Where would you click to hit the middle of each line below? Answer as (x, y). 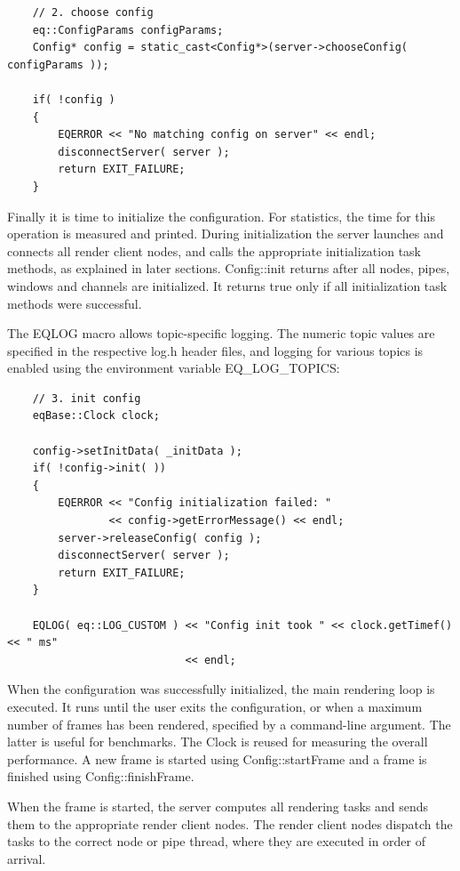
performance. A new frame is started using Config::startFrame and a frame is (217, 758)
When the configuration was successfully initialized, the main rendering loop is (221, 689)
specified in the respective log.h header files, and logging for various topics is (215, 350)
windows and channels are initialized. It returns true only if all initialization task (227, 285)
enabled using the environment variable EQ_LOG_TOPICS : (174, 368)
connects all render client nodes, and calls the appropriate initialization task (214, 250)
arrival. (27, 858)
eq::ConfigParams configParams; (128, 30)
